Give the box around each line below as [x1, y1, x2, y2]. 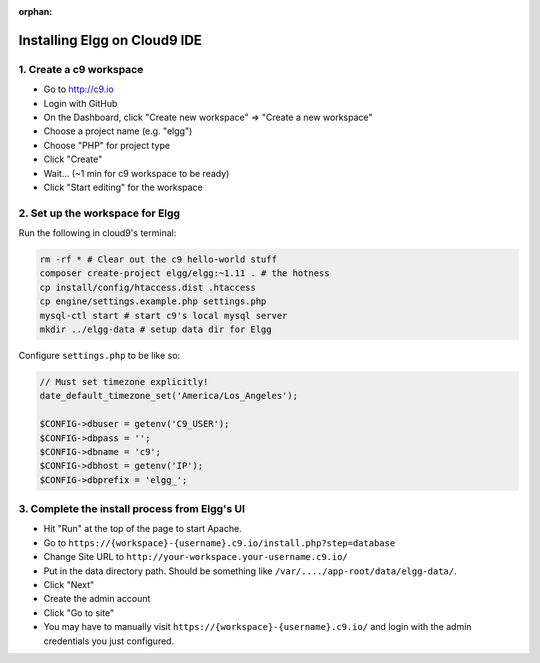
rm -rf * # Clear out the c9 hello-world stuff [39, 254, 277, 265]
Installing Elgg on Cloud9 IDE [18, 31, 202, 49]
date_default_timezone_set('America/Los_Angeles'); [39, 390, 299, 402]
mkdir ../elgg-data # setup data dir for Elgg [39, 323, 272, 335]
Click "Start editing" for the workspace [43, 181, 204, 193]
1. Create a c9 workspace [18, 62, 144, 76]
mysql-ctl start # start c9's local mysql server [39, 310, 288, 321]
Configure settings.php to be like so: [18, 349, 181, 361]
